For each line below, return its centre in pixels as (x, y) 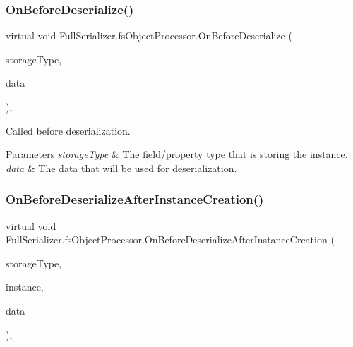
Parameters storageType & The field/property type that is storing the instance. (177, 154)
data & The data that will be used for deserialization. (121, 168)
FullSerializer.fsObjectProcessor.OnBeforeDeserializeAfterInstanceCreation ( (170, 239)
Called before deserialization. (68, 130)
